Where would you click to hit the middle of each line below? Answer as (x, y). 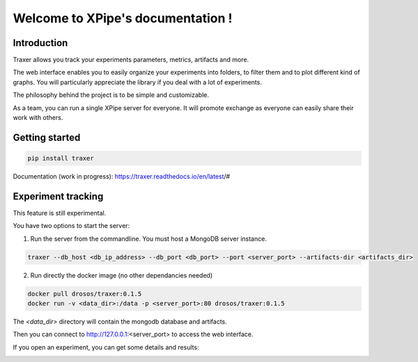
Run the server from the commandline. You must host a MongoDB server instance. (149, 239)
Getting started (47, 137)
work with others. (38, 118)
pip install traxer (61, 158)
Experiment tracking (58, 196)
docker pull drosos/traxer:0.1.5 (85, 294)
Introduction (40, 43)
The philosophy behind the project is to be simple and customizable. (111, 95)
